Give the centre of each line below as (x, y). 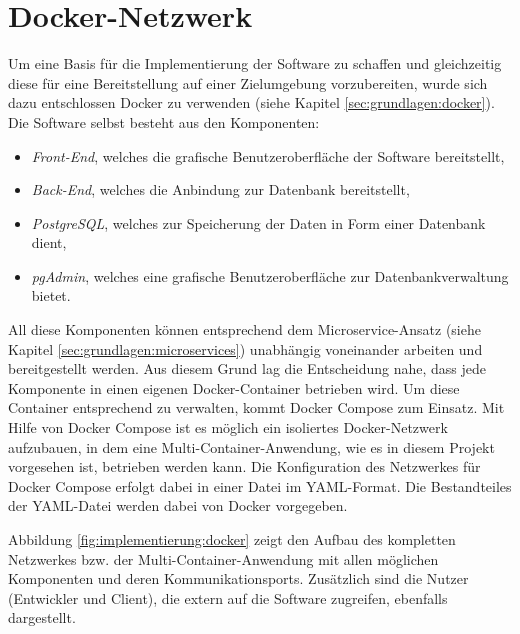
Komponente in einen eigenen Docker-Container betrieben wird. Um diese (234, 387)
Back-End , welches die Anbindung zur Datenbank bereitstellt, (220, 189)
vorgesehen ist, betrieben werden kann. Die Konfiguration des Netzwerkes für (244, 466)
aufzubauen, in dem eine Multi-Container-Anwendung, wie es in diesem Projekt (251, 446)
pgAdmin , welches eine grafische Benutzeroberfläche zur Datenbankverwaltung (270, 275)
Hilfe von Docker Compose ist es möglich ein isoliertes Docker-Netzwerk (228, 427)
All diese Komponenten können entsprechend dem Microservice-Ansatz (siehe (244, 329)
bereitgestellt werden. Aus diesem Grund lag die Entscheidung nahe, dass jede (247, 368)
